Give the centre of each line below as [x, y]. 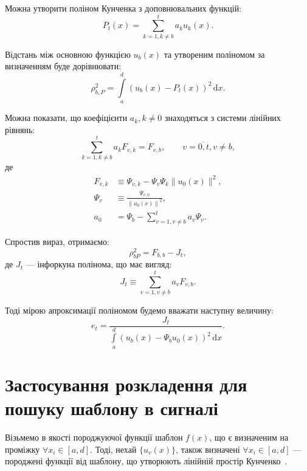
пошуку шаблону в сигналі [112, 408]
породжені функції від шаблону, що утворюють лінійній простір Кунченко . [146, 461]
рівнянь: [20, 129]
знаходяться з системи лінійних [222, 118]
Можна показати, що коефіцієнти [66, 118]
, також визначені [208, 449]
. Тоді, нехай [113, 449]
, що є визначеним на [249, 437]
